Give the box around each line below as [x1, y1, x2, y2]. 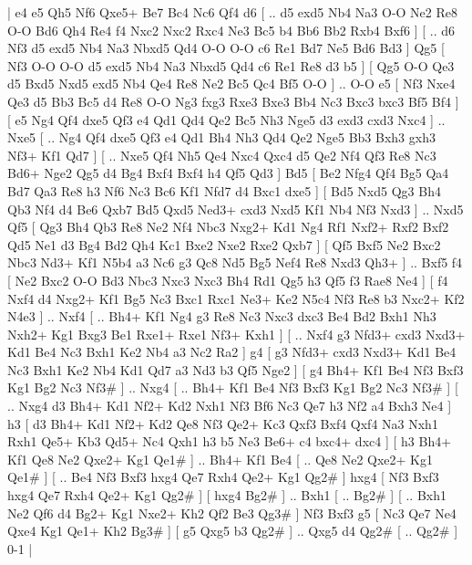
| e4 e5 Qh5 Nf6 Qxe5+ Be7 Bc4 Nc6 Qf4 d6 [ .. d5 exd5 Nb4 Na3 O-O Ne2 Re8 [7, 3, 458, 21]
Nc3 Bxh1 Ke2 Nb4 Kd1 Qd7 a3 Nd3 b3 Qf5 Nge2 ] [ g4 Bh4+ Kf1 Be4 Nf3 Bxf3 [7, 360, 464, 379]
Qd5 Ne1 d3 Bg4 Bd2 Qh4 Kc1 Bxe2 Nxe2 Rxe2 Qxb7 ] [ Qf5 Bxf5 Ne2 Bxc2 [7, 235, 441, 254]
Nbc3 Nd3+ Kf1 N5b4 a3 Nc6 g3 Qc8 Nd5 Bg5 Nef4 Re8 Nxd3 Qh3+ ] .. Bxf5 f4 [7, 253, 463, 272]
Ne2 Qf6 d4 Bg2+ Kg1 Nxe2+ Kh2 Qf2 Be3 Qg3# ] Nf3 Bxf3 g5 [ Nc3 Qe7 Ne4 [7, 503, 457, 522]
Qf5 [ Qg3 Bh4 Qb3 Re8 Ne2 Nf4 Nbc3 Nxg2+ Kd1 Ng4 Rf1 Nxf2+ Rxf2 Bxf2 [7, 217, 449, 236]
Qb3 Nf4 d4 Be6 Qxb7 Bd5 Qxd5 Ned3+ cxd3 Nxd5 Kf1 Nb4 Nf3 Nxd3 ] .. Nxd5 [7, 199, 464, 218]
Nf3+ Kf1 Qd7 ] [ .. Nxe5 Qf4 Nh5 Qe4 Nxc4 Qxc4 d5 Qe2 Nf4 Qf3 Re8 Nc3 [7, 145, 436, 164]
